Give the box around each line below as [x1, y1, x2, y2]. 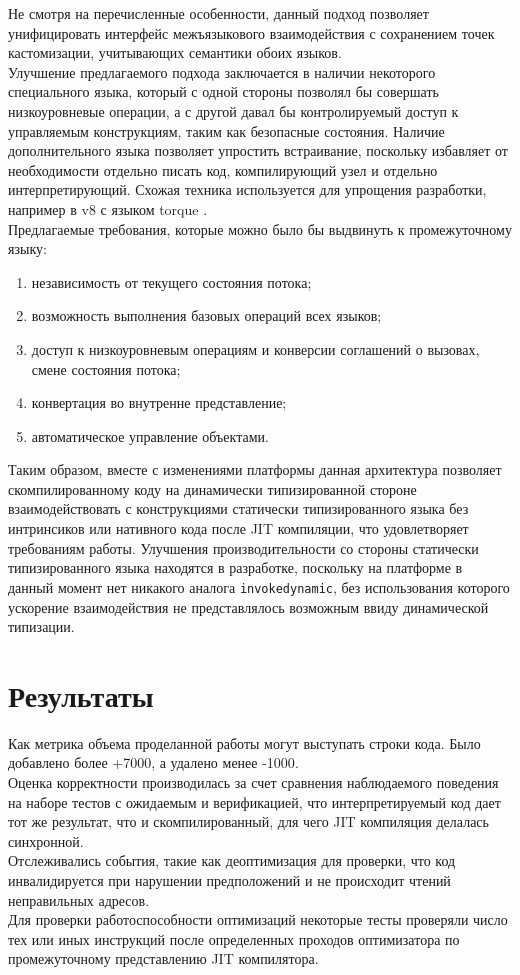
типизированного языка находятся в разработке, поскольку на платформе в [8, 557, 463, 578]
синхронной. [8, 830, 84, 851]
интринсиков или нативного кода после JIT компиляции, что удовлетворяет [8, 518, 469, 539]
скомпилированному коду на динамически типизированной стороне [8, 478, 417, 499]
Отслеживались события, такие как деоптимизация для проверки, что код [8, 850, 456, 871]
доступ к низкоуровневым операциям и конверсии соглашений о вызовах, [31, 338, 480, 359]
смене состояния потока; [31, 358, 181, 379]
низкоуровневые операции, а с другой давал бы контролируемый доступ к [8, 100, 459, 121]
